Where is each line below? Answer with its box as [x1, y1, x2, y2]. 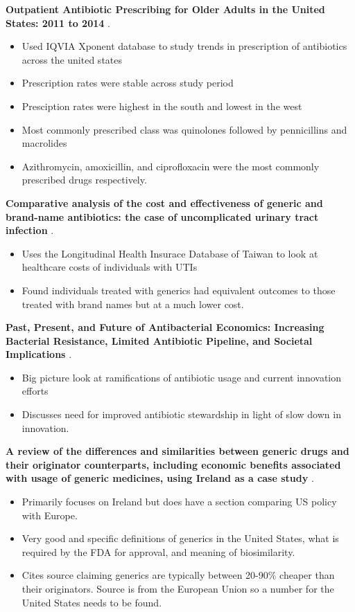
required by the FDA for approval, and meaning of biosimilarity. [21, 544, 295, 559]
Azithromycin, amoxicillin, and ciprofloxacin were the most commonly [21, 159, 320, 173]
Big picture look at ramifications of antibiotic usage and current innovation [21, 370, 342, 384]
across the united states [21, 52, 123, 66]
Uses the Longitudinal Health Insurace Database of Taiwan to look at [21, 246, 318, 260]
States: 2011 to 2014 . [6, 15, 110, 30]
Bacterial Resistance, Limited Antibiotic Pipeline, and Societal [6, 333, 313, 348]
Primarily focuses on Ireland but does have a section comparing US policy [21, 494, 337, 509]
